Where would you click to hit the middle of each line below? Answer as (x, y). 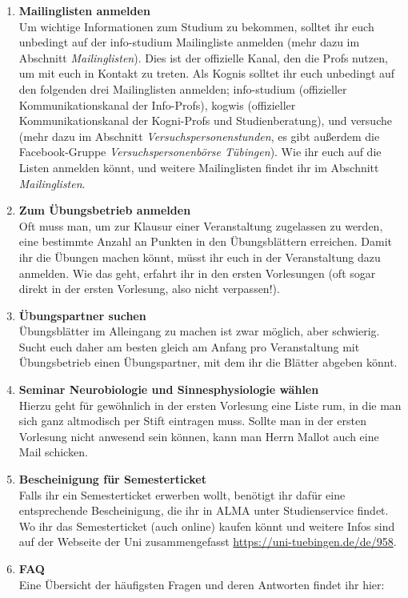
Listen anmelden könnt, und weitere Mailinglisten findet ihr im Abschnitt (199, 167)
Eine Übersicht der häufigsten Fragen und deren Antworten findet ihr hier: (202, 584)
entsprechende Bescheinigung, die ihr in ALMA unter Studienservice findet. (204, 510)
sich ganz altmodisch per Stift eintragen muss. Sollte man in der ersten (192, 421)
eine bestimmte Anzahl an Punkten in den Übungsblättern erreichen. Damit (205, 241)
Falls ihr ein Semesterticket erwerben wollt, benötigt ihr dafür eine (182, 494)
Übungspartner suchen (82, 315)
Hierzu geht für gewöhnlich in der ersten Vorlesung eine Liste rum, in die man (210, 405)
